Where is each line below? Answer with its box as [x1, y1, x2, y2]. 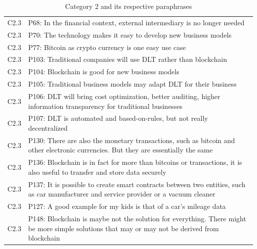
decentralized [28, 122, 68, 133]
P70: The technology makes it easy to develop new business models [28, 29, 232, 40]
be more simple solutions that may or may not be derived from [28, 223, 219, 233]
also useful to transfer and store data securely [28, 166, 167, 177]
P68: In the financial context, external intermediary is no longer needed [28, 17, 245, 27]
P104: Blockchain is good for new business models [28, 66, 179, 77]
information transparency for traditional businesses [28, 100, 183, 111]
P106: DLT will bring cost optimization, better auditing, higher [28, 91, 220, 101]
